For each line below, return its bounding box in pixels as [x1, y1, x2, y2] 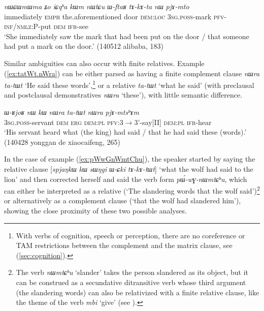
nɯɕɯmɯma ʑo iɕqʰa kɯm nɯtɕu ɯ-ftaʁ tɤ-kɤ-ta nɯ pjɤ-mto [4, 1, 189, 11]
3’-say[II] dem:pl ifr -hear [134, 116, 212, 127]
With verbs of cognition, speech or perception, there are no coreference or [16, 230, 245, 240]
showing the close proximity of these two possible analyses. [4, 205, 187, 215]
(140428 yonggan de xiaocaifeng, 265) [4, 136, 121, 147]
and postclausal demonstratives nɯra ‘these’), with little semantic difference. [4, 89, 243, 100]
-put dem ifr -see [38, 21, 88, 32]
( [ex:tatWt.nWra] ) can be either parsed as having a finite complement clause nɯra [4, 68, 260, 78]
